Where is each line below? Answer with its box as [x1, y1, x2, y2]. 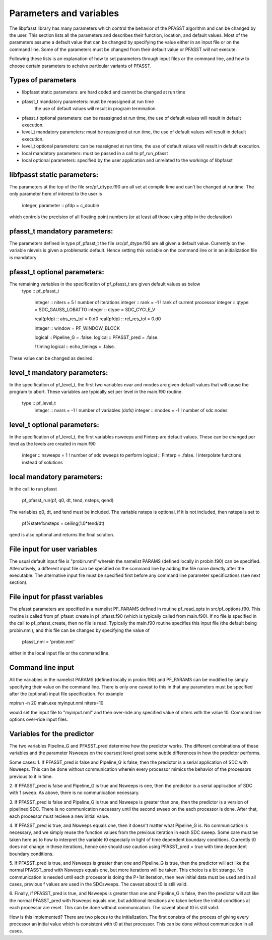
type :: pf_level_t [22, 400, 56, 406]
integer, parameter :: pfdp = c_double [22, 202, 99, 208]
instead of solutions [22, 459, 63, 465]
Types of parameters [9, 76, 77, 84]
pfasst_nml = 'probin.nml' [22, 638, 75, 645]
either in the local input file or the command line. [9, 650, 110, 656]
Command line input [9, 663, 74, 672]
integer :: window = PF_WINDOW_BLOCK [34, 325, 120, 331]
